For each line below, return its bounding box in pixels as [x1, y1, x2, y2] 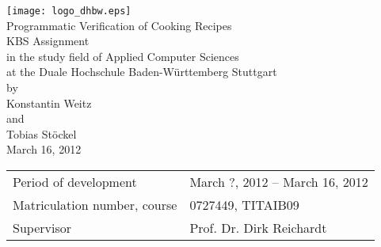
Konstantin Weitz [6, 94, 92, 111]
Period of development [13, 173, 137, 191]
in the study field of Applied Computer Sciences [6, 47, 239, 64]
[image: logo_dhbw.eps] [6, 6, 131, 17]
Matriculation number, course [13, 196, 177, 214]
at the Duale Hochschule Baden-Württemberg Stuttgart [6, 63, 277, 80]
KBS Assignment [6, 32, 90, 49]
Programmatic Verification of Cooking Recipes [6, 17, 232, 33]
